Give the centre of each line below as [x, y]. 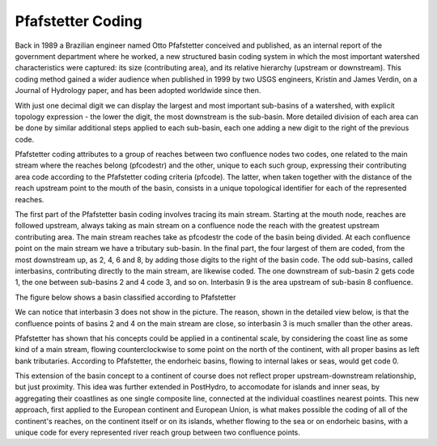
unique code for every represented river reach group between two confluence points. [158, 432]
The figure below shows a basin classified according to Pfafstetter [125, 297]
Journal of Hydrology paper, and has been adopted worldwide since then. [138, 91]
